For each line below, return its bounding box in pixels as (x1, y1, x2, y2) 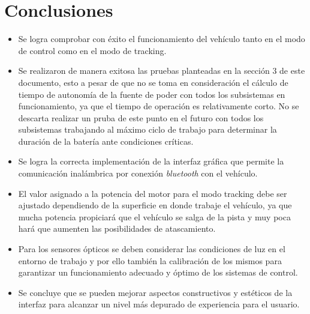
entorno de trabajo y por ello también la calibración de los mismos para (18, 254, 282, 267)
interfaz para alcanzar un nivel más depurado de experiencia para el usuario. (18, 298, 300, 310)
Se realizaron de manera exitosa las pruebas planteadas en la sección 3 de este (18, 64, 305, 77)
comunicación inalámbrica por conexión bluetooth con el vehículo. (18, 167, 258, 180)
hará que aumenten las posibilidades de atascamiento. (18, 222, 216, 235)
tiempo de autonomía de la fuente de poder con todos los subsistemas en (18, 88, 285, 100)
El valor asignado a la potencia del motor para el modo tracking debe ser (18, 187, 287, 199)
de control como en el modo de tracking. (18, 44, 167, 56)
